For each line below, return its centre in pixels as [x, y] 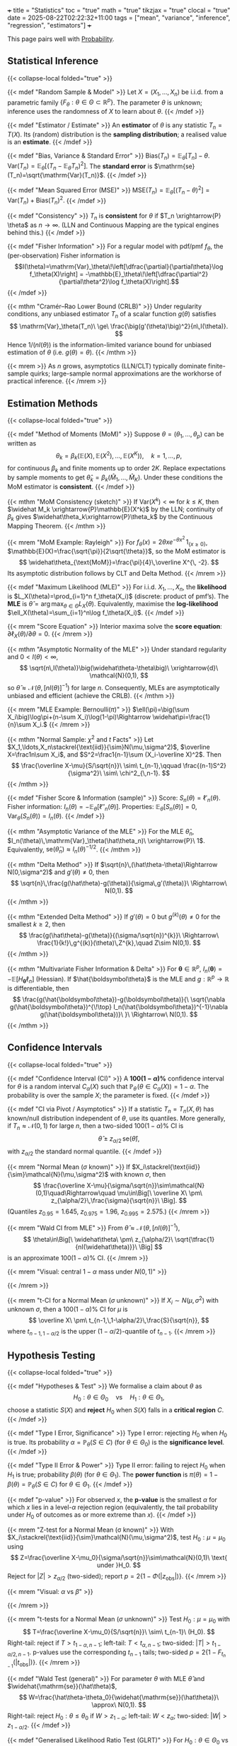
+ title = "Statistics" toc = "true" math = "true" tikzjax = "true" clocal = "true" [119, 10]
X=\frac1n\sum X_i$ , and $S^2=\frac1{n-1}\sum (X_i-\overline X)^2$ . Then [114, 754]
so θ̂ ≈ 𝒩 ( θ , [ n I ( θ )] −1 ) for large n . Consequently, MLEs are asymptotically [114, 687]
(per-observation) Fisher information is [64, 255]
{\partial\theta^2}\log [89, 281]
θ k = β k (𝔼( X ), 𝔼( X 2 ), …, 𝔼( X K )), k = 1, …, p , [119, 456]
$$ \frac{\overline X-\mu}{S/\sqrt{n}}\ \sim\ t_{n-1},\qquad [97, 765]
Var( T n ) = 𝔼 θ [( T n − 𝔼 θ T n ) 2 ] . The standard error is [80, 166]
